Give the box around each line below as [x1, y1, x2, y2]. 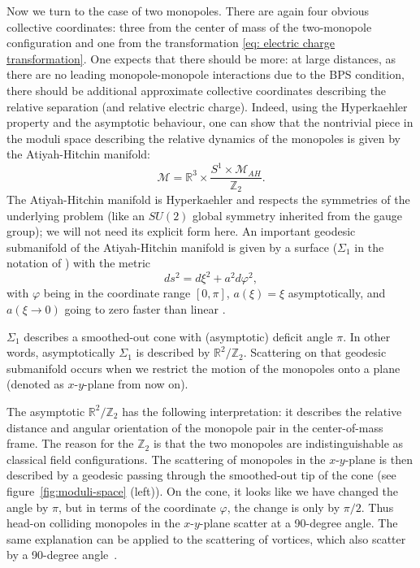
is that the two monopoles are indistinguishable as [153, 435, 404, 452]
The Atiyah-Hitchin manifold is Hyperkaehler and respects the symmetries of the [6, 190, 410, 207]
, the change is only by [227, 498, 340, 515]
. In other [343, 327, 391, 345]
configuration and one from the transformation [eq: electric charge [6, 34, 336, 51]
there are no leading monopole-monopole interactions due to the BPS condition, [6, 66, 405, 83]
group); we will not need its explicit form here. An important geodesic [6, 223, 356, 240]
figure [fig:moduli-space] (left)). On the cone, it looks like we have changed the [6, 482, 399, 499]
